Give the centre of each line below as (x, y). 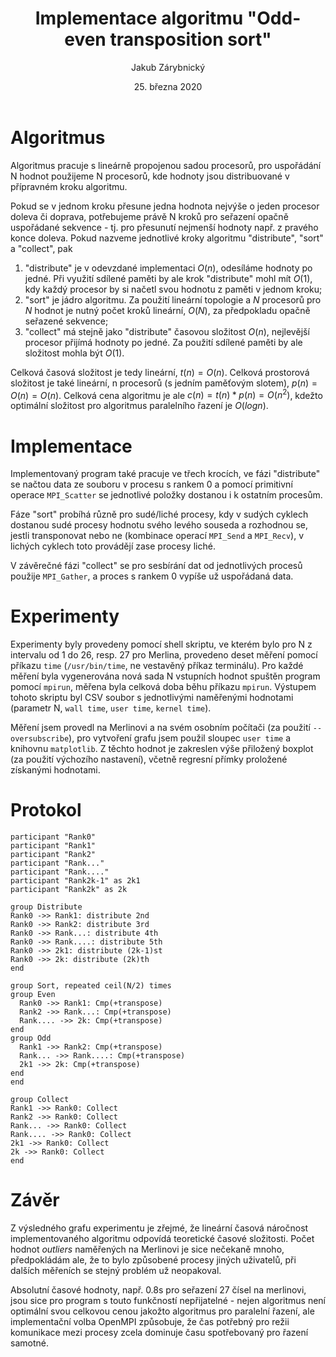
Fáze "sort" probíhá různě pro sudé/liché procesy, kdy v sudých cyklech (159, 514)
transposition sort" (190, 39)
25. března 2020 (168, 86)
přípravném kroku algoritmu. (69, 186)
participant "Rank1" (53, 846)
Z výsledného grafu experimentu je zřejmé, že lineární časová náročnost (159, 1228)
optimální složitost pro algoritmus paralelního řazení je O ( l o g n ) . (139, 406)
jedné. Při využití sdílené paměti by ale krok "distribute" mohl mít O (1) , (168, 278)
